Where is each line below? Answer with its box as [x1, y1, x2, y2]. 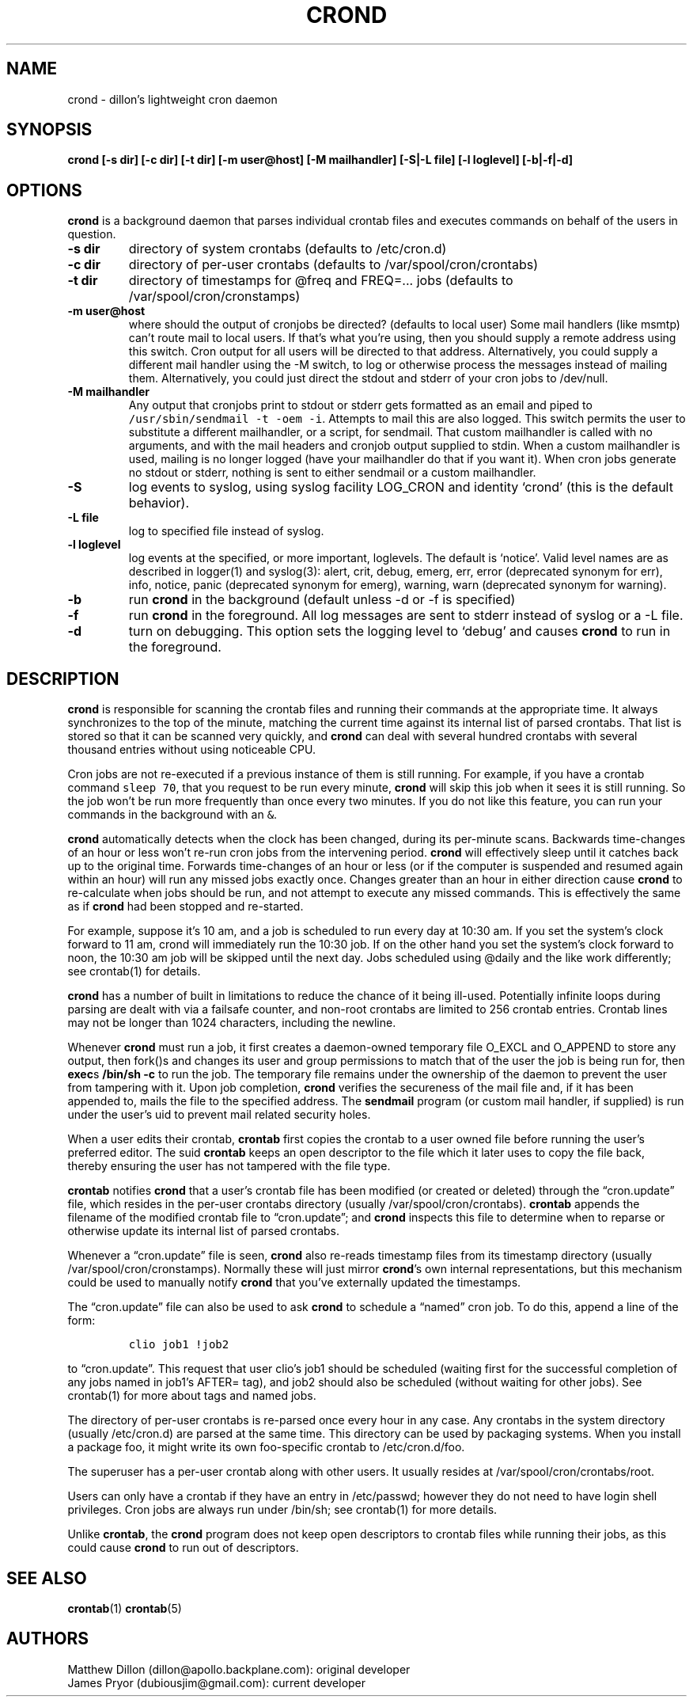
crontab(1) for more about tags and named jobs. [67, 1389, 316, 1403]
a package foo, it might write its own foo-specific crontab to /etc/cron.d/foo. [67, 1440, 465, 1454]
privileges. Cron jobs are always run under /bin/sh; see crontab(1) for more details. [67, 1503, 498, 1517]
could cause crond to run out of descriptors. [67, 1541, 299, 1555]
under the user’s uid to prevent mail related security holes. [67, 1108, 371, 1122]
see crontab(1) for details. [67, 964, 201, 979]
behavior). [128, 495, 190, 511]
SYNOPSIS [6, 120, 93, 140]
